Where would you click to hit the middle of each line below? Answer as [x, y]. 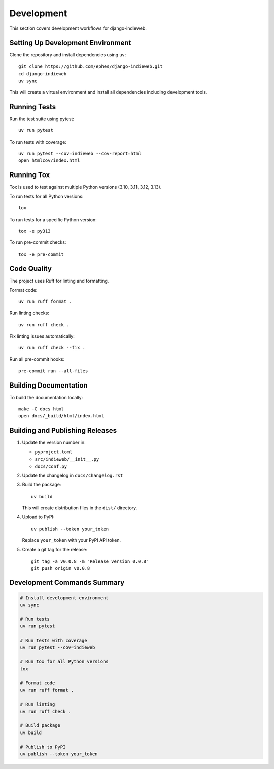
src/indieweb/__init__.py [67, 459]
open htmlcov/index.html [49, 161]
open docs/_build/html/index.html [61, 416]
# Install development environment [64, 598]
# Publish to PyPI [43, 747]
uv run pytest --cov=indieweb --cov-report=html [80, 154]
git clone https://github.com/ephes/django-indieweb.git [91, 66]
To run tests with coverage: [38, 142]
